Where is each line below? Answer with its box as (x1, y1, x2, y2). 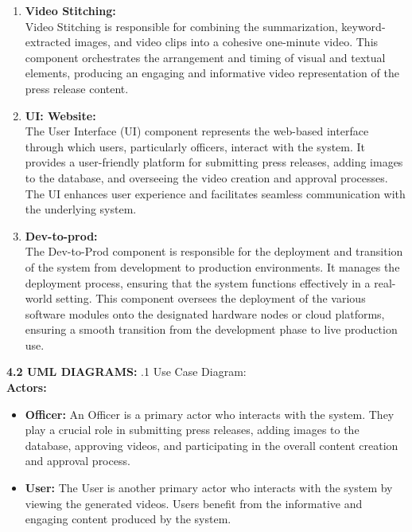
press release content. (25, 80, 129, 96)
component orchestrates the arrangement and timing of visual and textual (25, 49, 386, 65)
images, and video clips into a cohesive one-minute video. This (74, 33, 379, 50)
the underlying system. (25, 201, 137, 217)
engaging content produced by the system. (25, 510, 231, 527)
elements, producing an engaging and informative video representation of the (25, 65, 399, 81)
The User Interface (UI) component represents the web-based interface (25, 123, 369, 139)
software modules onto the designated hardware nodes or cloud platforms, (25, 305, 385, 322)
